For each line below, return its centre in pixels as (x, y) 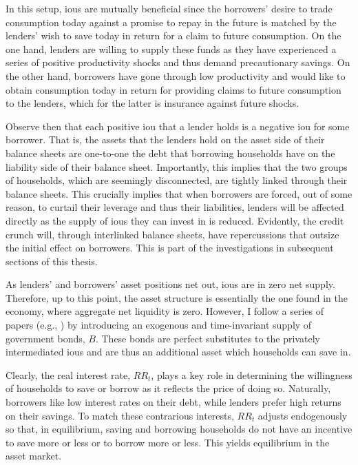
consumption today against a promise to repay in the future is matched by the (171, 22)
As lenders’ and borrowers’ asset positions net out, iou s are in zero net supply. (170, 284)
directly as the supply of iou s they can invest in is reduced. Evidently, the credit (175, 220)
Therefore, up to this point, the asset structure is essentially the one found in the (177, 297)
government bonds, (45, 338)
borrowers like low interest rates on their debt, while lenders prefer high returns (173, 402)
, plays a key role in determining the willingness (252, 374)
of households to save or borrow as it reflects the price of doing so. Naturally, (168, 388)
